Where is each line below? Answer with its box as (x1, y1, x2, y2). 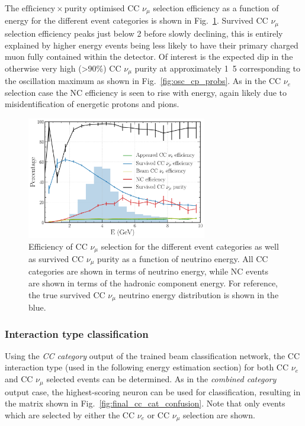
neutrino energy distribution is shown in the (118, 288, 279, 301)
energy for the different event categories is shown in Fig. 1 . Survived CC (5, 14, 268, 27)
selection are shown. (183, 408, 255, 421)
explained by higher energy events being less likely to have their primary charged (5, 38, 298, 51)
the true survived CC (28, 288, 105, 301)
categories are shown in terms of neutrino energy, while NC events (28, 265, 268, 277)
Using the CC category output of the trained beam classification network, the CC (5, 349, 300, 362)
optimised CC (89, 2, 140, 14)
